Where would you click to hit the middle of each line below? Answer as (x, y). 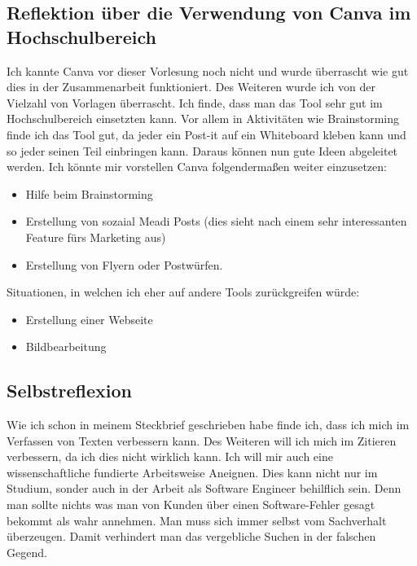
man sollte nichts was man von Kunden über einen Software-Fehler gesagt (191, 505)
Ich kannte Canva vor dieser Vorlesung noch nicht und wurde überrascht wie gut (208, 70)
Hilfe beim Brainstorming (89, 193)
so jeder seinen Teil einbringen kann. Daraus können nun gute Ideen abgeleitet (202, 150)
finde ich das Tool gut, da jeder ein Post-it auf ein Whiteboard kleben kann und (206, 134)
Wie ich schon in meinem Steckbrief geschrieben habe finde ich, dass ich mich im (208, 425)
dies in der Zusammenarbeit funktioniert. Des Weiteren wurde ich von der (191, 87)
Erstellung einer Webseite (89, 319)
